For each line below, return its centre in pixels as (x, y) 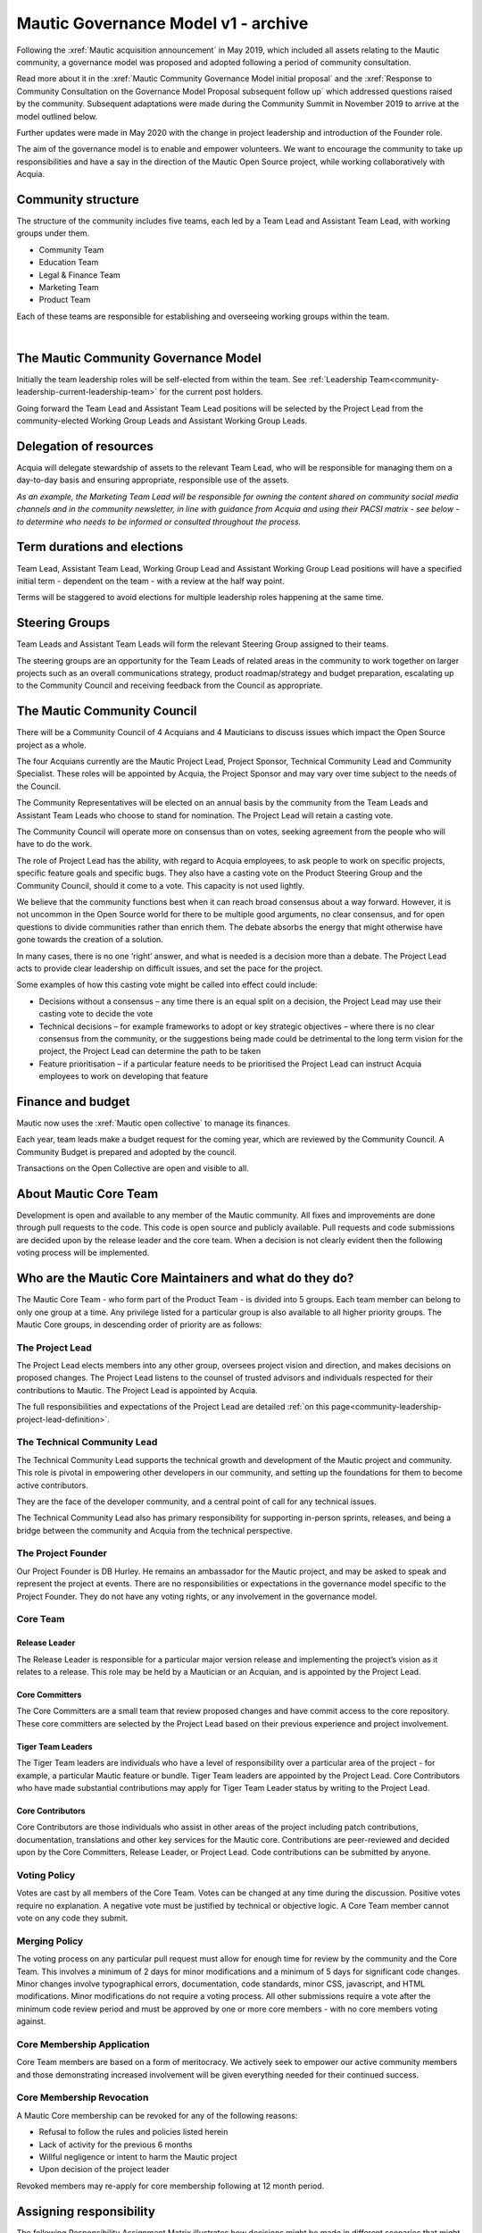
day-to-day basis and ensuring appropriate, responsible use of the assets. (153, 480)
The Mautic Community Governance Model (139, 358)
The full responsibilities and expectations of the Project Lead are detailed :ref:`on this (173, 1407)
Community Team (71, 249)
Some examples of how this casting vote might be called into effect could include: (167, 985)
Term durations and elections (100, 547)
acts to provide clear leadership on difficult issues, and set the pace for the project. (170, 968)
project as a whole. (51, 745)
